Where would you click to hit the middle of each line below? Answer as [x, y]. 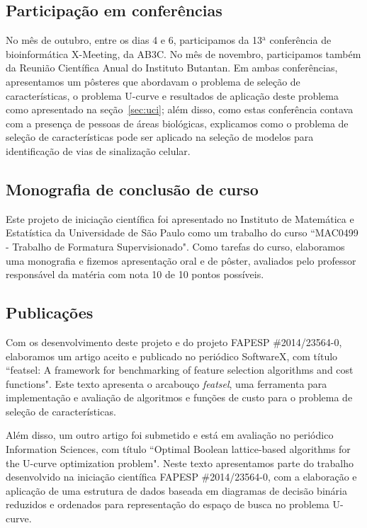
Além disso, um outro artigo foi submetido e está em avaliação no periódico [170, 435]
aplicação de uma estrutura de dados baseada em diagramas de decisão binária [176, 490]
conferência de [300, 40]
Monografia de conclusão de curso [132, 189]
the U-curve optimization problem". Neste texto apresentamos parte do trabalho [180, 463]
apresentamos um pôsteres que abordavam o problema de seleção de [153, 81]
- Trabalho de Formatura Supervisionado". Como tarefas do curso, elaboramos [175, 246]
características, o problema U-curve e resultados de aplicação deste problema [172, 95]
